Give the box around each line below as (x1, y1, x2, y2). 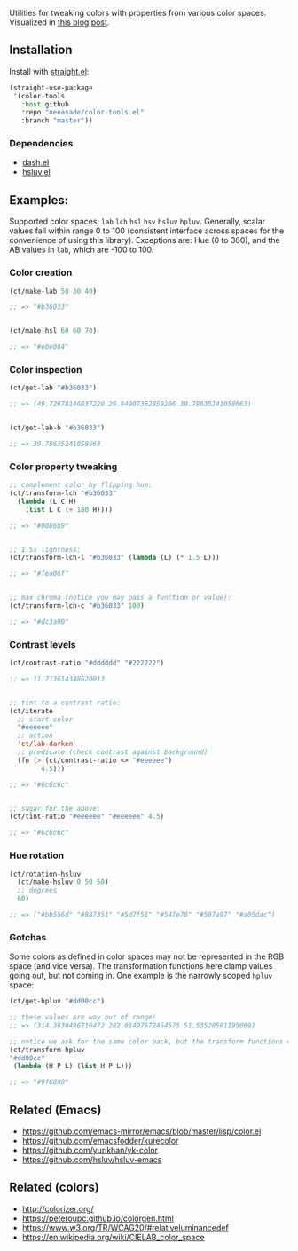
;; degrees (17, 886, 58, 895)
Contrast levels (9, 638, 77, 650)
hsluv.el (21, 167, 51, 177)
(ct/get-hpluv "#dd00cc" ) (9, 997, 105, 1006)
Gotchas (9, 931, 47, 943)
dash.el (21, 157, 50, 168)
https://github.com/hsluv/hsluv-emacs (21, 1154, 162, 1165)
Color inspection (9, 364, 82, 376)
